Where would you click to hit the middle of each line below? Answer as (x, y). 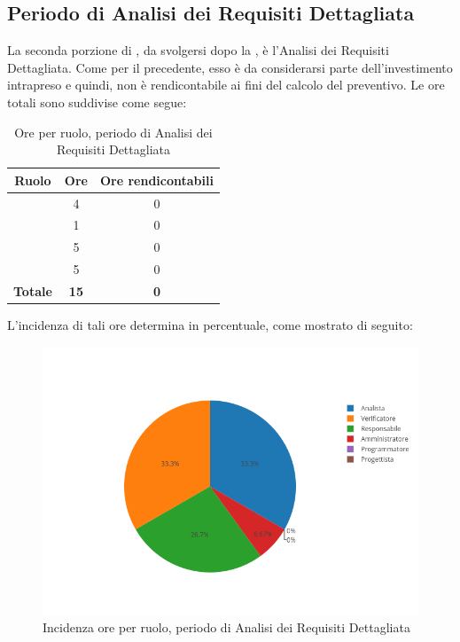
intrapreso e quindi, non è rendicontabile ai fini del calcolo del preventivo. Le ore (226, 85)
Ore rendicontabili (156, 180)
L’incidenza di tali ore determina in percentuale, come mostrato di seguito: (210, 325)
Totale (33, 290)
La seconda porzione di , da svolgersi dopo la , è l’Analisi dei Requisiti (198, 50)
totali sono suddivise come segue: (97, 102)
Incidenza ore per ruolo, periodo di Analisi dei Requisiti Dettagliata (226, 627)
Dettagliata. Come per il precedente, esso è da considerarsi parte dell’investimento (230, 67)
